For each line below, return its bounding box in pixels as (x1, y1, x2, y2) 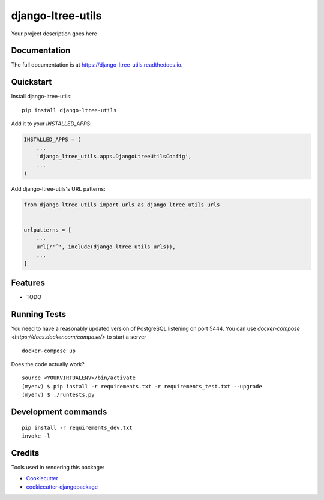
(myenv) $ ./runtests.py (22, 391, 95, 399)
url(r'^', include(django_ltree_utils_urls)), (36, 243, 176, 250)
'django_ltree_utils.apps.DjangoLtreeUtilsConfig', (36, 153, 192, 160)
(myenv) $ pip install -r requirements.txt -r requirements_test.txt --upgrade (22, 383, 262, 390)
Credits (11, 448, 40, 458)
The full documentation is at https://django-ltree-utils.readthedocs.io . (11, 61, 183, 68)
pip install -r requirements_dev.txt (22, 424, 133, 431)
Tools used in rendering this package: (11, 463, 104, 471)
